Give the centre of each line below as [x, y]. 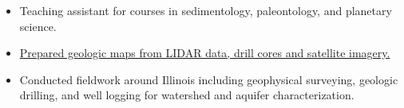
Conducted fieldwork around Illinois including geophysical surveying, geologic [209, 79]
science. [38, 26]
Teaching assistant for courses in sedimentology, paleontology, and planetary [206, 10]
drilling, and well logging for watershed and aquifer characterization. [187, 95]
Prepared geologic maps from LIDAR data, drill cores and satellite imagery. [205, 53]
